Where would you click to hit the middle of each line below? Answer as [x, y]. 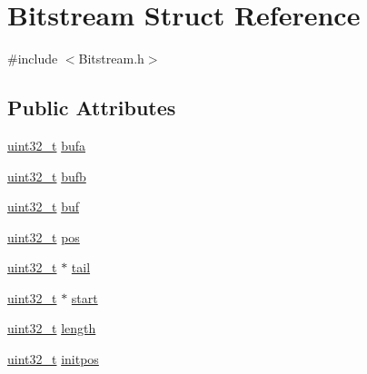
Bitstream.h [111, 59]
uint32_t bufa [46, 145]
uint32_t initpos [53, 359]
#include [33, 59]
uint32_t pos [44, 236]
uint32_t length [52, 328]
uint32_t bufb [47, 176]
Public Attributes [92, 108]
